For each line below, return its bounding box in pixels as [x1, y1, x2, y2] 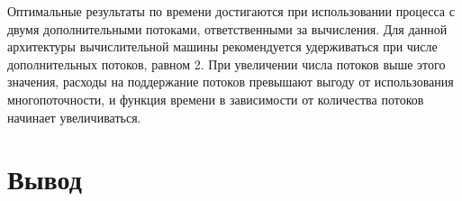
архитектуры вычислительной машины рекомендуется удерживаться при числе [7, 37, 438, 56]
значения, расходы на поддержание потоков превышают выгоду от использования [7, 72, 454, 91]
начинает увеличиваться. [7, 107, 141, 126]
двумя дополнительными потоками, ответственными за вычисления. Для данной [7, 19, 448, 38]
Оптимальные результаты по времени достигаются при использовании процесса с [7, 2, 455, 20]
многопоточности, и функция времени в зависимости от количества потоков [7, 89, 424, 108]
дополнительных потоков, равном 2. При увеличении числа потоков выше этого [7, 54, 446, 73]
